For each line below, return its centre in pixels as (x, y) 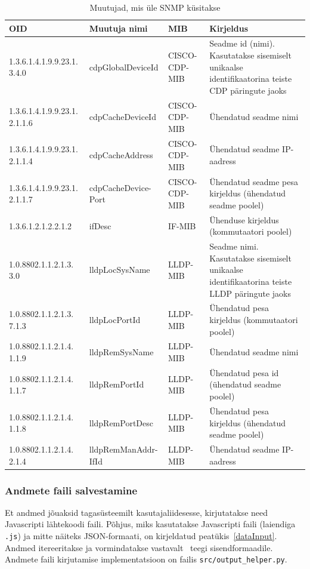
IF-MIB (182, 225)
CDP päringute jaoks (248, 90)
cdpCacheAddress (121, 155)
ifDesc (100, 225)
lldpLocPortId (115, 319)
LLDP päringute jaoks (250, 293)
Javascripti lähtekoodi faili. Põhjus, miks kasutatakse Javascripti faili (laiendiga (150, 524)
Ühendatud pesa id (244, 372)
